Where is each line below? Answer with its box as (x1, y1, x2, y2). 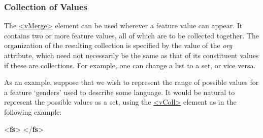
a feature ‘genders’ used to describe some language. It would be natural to (4, 86, 235, 97)
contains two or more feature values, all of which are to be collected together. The (4, 30, 259, 40)
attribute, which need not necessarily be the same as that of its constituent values (4, 50, 259, 60)
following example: (4, 106, 62, 117)
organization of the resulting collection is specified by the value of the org (4, 40, 233, 51)
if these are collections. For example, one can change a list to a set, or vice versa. (4, 60, 256, 70)
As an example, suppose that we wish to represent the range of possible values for (4, 77, 259, 87)
